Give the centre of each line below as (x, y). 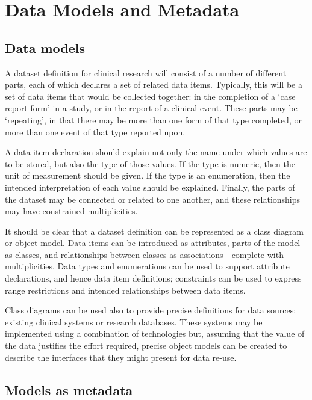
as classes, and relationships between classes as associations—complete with (144, 254)
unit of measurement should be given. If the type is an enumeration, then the (148, 175)
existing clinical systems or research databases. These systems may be (134, 322)
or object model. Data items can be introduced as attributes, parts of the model (153, 243)
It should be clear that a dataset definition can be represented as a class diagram (154, 231)
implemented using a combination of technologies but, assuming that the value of (155, 334)
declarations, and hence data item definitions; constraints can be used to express (153, 278)
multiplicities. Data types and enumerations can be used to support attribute (147, 266)
